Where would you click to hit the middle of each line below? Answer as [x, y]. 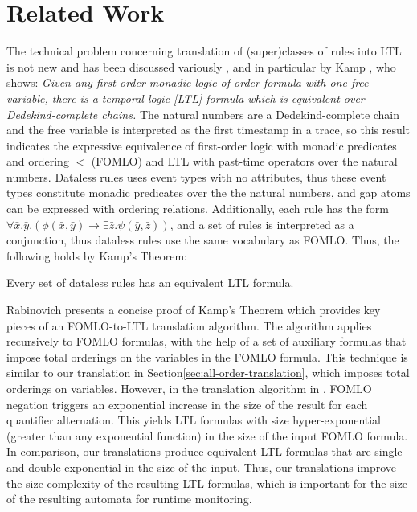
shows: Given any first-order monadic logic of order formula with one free [188, 82]
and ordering [38, 161]
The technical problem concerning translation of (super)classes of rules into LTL [204, 51]
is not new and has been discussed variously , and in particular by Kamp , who [201, 66]
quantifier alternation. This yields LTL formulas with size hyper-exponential [194, 420]
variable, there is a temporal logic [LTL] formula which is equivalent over [186, 98]
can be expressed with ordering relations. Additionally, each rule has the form [198, 209]
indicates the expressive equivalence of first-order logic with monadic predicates [202, 145]
